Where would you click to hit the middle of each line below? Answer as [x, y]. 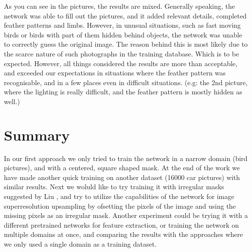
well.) [12, 101]
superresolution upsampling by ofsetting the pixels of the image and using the [120, 206]
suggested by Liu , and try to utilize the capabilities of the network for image [119, 196]
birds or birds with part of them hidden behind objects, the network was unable [123, 34]
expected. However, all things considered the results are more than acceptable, [121, 63]
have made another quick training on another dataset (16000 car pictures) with [122, 177]
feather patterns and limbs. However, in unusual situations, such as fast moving [122, 25]
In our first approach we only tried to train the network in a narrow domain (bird [126, 158]
